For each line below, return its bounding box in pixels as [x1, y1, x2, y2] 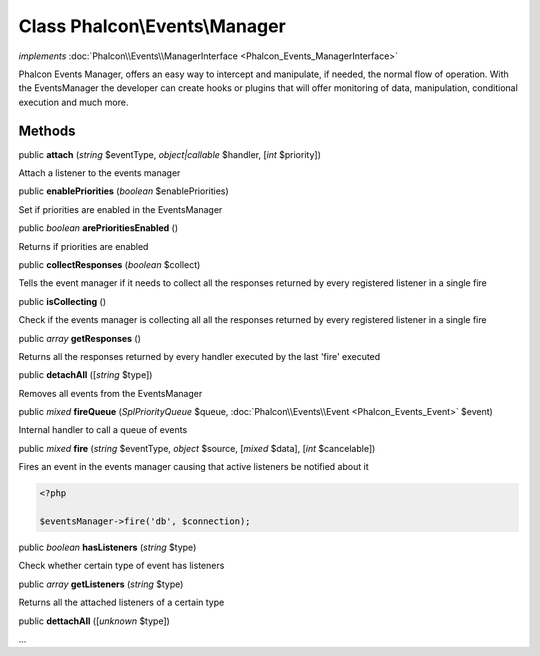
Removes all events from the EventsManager [18, 387, 203, 399]
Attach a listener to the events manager [18, 167, 181, 179]
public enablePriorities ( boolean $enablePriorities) [18, 185, 229, 197]
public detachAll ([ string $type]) [18, 369, 153, 381]
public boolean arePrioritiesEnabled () [18, 222, 179, 234]
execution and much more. [18, 96, 129, 108]
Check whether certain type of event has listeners [18, 560, 225, 572]
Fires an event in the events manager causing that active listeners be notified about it [18, 461, 369, 473]
